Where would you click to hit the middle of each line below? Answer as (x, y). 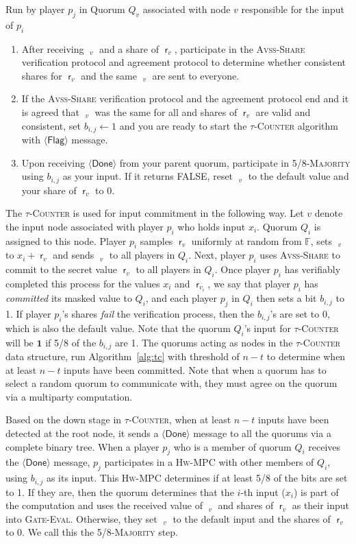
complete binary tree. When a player (82, 446)
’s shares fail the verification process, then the (158, 313)
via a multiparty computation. (69, 396)
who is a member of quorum (232, 446)
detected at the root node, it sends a (82, 433)
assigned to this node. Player (66, 240)
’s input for (267, 328)
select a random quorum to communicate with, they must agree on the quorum (171, 383)
